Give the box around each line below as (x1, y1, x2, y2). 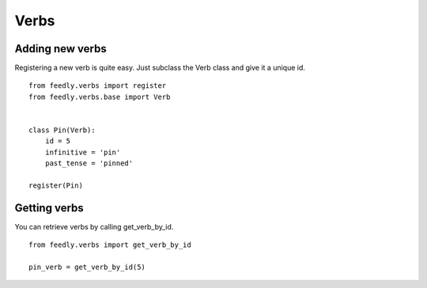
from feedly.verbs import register (28, 81, 167, 90)
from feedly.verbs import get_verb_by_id (28, 241, 191, 249)
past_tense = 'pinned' (44, 159, 134, 168)
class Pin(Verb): (28, 126, 96, 135)
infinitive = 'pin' (44, 147, 121, 157)
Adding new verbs (14, 42, 107, 55)
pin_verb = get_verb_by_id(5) (28, 263, 146, 272)
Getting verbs (14, 201, 85, 214)
